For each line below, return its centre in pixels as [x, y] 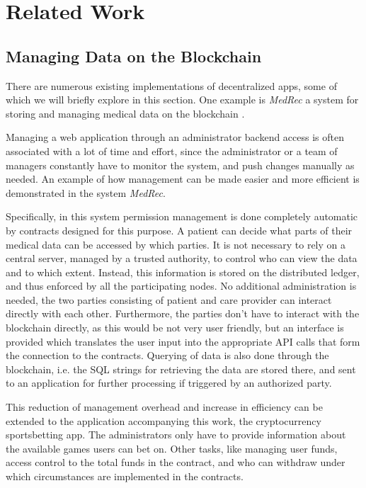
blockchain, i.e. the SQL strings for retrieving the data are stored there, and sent [181, 369]
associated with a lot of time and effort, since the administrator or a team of [172, 151]
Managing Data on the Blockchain [134, 56]
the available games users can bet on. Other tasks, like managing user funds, [172, 448]
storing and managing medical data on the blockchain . [125, 113]
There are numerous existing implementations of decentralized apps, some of [171, 85]
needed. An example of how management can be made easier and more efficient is [183, 179]
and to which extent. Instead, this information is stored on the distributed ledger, [183, 272]
